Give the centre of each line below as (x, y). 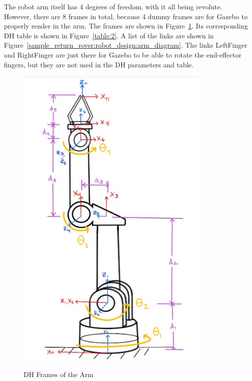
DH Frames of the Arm (59, 374)
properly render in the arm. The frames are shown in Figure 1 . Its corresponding (126, 26)
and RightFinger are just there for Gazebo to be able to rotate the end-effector (123, 54)
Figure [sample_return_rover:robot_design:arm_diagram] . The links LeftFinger (126, 45)
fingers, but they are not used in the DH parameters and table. (99, 64)
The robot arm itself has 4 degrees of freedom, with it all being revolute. (113, 6)
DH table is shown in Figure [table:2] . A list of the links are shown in (109, 35)
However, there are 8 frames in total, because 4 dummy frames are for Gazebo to (126, 16)
